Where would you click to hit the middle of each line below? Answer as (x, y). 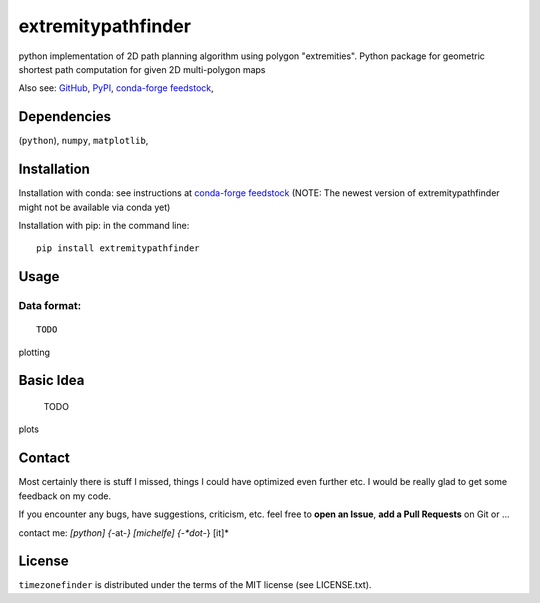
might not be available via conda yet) (94, 207)
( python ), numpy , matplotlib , (83, 141)
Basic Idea (51, 380)
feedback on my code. (65, 496)
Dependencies (65, 116)
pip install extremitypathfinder (118, 248)
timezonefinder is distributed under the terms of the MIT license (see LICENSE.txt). (195, 585)
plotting (34, 352)
